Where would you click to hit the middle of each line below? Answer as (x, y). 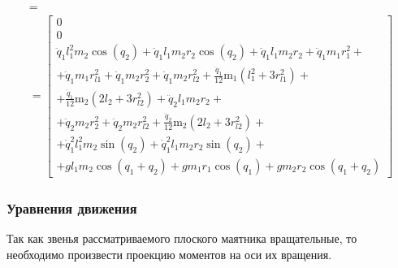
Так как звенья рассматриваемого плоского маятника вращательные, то (182, 238)
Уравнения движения (72, 207)
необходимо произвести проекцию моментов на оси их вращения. (169, 254)
